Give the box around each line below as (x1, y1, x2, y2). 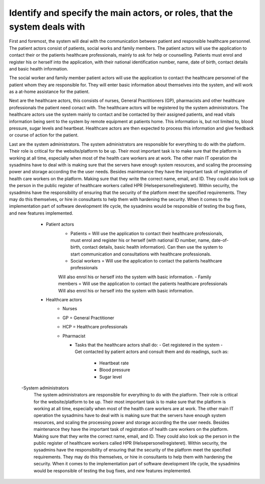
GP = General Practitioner (62, 315, 115, 321)
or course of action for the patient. (9, 132, 79, 138)
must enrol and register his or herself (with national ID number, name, (70, 237, 211, 243)
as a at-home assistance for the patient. (9, 89, 90, 95)
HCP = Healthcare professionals (62, 324, 128, 330)
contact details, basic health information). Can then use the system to (82, 244, 223, 250)
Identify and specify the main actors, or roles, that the (9, 7, 233, 18)
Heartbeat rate (99, 360, 129, 366)
